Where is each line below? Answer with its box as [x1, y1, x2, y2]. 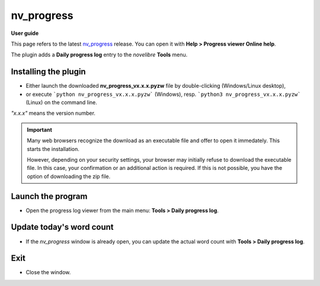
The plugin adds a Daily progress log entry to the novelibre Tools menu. [11, 51, 188, 59]
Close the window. [25, 269, 71, 276]
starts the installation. [27, 145, 79, 152]
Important [27, 126, 53, 133]
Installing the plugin [11, 67, 86, 77]
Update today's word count [11, 222, 114, 232]
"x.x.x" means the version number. [11, 110, 96, 117]
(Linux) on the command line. [25, 99, 98, 106]
